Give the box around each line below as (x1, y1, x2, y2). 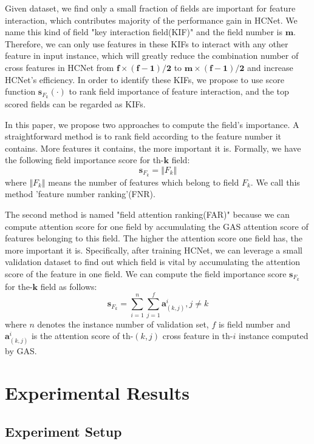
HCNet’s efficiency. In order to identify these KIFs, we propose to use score (5, 73, 285, 86)
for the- (5, 280, 33, 292)
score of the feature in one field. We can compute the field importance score (5, 267, 287, 280)
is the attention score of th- (31, 329, 134, 342)
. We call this (250, 175, 300, 188)
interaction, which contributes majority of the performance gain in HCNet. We (5, 13, 298, 26)
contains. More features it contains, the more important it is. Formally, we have (5, 141, 301, 154)
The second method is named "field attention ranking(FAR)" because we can (5, 208, 290, 221)
